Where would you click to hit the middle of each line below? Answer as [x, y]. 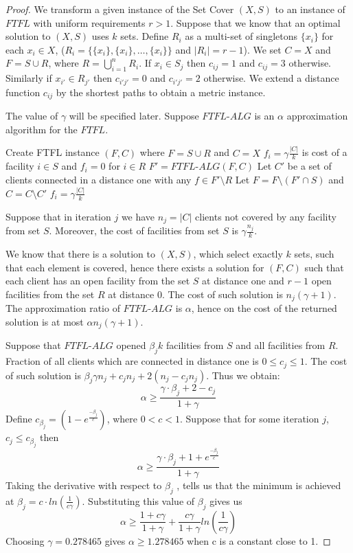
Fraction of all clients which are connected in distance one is [132, 361]
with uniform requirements [89, 22]
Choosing [25, 540]
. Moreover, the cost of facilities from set [134, 230]
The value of [32, 116]
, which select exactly [238, 254]
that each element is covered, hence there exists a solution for [135, 267]
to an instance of [310, 9]
